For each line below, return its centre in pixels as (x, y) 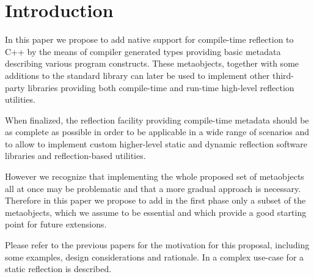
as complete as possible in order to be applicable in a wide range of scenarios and (157, 132)
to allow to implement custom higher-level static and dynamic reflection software (156, 143)
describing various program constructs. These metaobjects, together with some (152, 63)
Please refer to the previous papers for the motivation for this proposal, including (157, 245)
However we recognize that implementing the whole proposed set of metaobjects (155, 176)
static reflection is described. (58, 269)
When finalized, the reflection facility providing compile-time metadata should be (157, 120)
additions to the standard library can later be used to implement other (137, 75)
